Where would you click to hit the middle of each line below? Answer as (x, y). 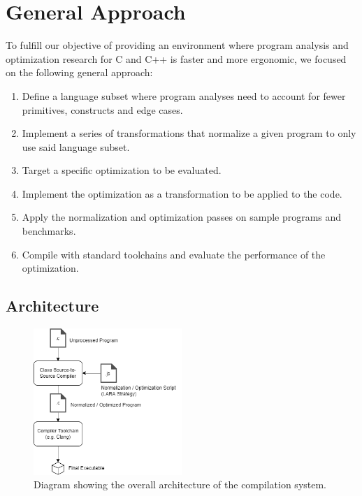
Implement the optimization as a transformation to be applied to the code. (182, 193)
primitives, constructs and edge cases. (102, 109)
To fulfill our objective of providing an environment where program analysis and (177, 45)
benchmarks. (49, 231)
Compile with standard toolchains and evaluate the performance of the (174, 254)
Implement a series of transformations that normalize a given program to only (189, 133)
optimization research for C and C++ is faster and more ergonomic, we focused (176, 58)
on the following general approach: (79, 72)
